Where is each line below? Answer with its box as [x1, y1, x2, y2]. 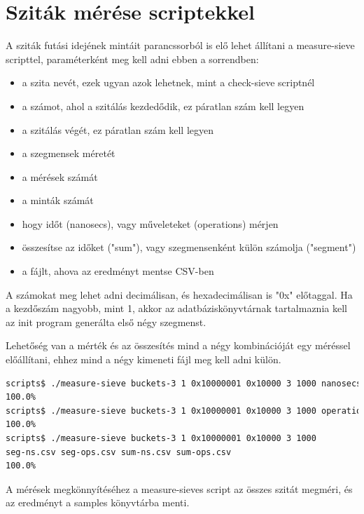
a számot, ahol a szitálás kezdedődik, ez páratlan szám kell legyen [22, 98, 304, 113]
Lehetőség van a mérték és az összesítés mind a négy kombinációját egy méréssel [6, 338, 351, 353]
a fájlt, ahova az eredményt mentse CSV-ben [22, 264, 214, 278]
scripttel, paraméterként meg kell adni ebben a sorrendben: [6, 51, 259, 66]
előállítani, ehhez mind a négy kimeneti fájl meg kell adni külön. [6, 352, 281, 367]
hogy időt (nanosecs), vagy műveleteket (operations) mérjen [22, 216, 279, 231]
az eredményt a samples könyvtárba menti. [6, 495, 190, 510]
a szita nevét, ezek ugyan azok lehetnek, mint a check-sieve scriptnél [22, 75, 315, 90]
